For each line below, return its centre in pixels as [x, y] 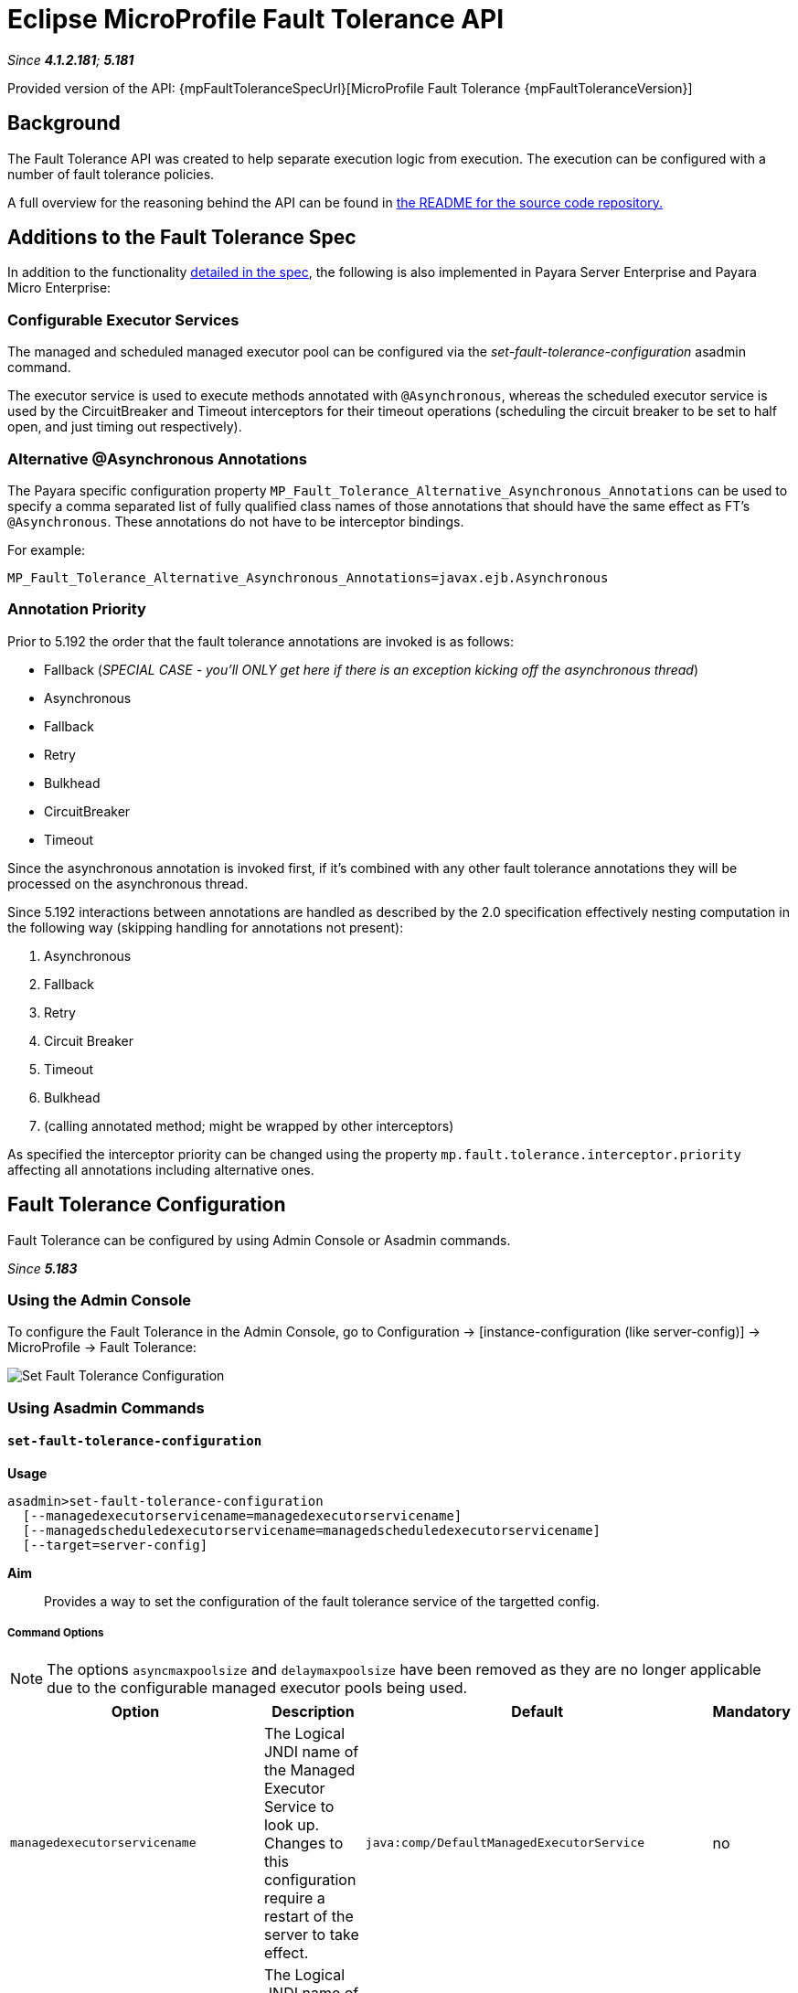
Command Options [56, 1633]
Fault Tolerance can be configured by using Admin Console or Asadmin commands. [259, 1240]
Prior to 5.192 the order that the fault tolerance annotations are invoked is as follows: [261, 641]
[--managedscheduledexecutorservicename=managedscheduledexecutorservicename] [312, 1530]
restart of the [309, 1916]
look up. [292, 1824]
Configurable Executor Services [123, 320]
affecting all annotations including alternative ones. [161, 1169]
